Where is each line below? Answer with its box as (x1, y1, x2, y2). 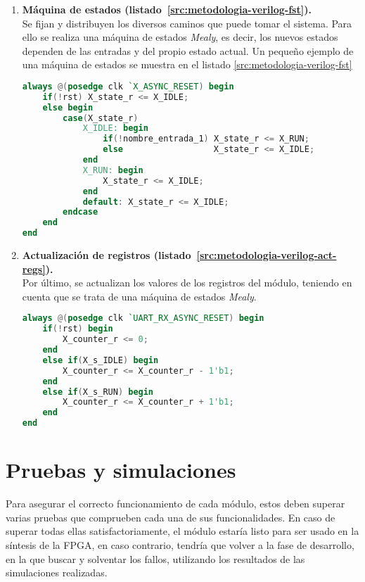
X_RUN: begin (82, 165, 143, 175)
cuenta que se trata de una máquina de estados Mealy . (22, 289, 257, 303)
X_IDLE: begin (82, 123, 148, 134)
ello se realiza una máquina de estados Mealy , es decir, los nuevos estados (22, 30, 338, 44)
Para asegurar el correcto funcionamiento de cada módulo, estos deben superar (6, 496, 345, 511)
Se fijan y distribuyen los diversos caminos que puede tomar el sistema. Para (22, 15, 352, 30)
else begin (42, 102, 94, 113)
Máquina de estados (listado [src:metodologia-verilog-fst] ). (22, 2, 312, 16)
